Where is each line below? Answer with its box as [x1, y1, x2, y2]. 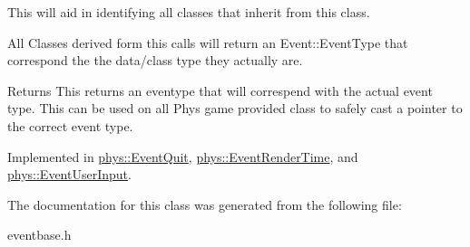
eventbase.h [7, 225, 72, 244]
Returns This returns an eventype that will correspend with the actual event [7, 81, 433, 100]
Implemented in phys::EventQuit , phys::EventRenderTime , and [7, 147, 358, 166]
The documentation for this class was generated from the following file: [7, 195, 402, 214]
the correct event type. [7, 116, 133, 135]
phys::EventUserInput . [7, 165, 132, 184]
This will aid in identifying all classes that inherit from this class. [7, 3, 370, 21]
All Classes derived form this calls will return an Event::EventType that [7, 33, 408, 52]
